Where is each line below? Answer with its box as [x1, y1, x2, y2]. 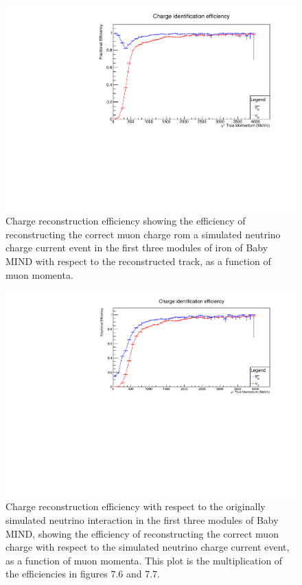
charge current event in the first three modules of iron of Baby [5, 240, 268, 255]
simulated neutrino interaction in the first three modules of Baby [5, 513, 279, 527]
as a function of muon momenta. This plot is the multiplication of [5, 553, 283, 567]
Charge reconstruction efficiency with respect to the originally [5, 499, 266, 514]
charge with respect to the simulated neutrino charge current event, [5, 540, 290, 554]
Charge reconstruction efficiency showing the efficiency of [5, 214, 246, 228]
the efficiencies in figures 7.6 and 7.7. [5, 566, 160, 581]
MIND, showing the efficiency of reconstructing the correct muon [5, 526, 279, 540]
